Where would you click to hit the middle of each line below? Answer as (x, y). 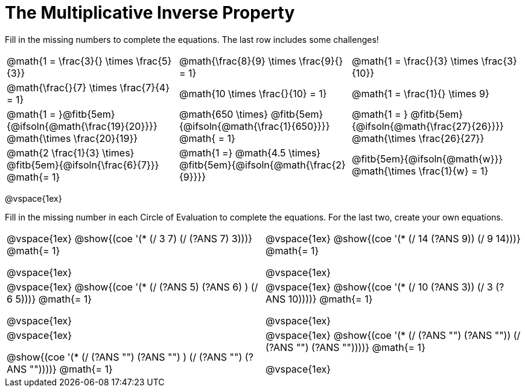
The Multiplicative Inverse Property (150, 13)
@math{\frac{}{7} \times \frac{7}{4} (88, 87)
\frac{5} (154, 61)
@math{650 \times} (224, 114)
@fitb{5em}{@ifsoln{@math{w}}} (427, 159)
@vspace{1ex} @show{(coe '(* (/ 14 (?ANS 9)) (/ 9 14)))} (393, 238)
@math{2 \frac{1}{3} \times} (71, 153)
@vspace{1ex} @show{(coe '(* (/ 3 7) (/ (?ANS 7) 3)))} (130, 238)
